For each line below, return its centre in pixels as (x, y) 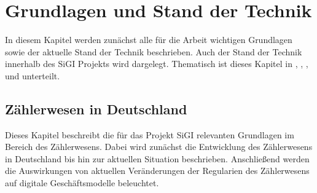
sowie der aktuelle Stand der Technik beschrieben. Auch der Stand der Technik (154, 51)
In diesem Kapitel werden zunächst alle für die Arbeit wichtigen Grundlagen (149, 40)
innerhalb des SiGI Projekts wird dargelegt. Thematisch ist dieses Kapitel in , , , (157, 64)
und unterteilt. (33, 75)
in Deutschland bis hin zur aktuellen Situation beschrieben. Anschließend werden (157, 158)
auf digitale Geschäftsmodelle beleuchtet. (82, 183)
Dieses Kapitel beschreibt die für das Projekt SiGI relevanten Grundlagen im (150, 134)
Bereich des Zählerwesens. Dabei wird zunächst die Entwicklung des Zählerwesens (159, 147)
